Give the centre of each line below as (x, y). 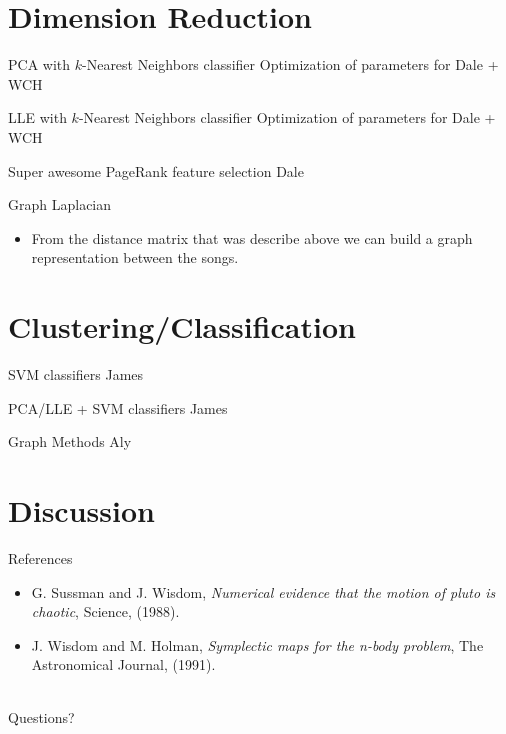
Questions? (41, 717)
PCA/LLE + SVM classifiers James (118, 407)
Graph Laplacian (60, 204)
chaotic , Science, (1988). (105, 611)
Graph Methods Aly (70, 441)
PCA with (39, 64)
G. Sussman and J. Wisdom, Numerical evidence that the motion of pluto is (263, 591)
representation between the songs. (135, 257)
